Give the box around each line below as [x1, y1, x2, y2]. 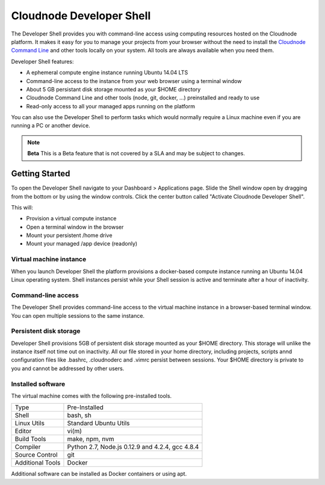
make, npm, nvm [67, 435, 114, 443]
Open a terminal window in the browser [26, 223, 124, 230]
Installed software [11, 380, 66, 388]
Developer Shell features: [11, 58, 75, 65]
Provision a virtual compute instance [26, 215, 117, 222]
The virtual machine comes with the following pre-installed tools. [11, 392, 172, 400]
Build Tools [14, 435, 46, 443]
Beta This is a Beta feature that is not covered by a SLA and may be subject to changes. [27, 150, 245, 157]
